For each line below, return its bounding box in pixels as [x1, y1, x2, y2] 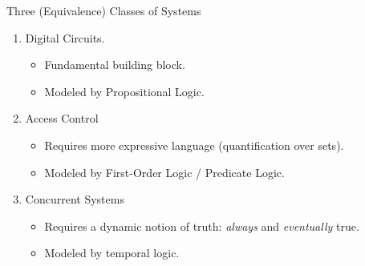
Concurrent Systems [25, 191, 124, 208]
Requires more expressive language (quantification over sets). [44, 136, 344, 153]
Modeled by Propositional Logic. [44, 83, 205, 99]
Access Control [25, 110, 99, 127]
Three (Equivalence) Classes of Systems [6, 2, 201, 18]
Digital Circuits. [25, 29, 105, 46]
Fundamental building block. [44, 56, 185, 73]
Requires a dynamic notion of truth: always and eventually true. [44, 217, 359, 234]
